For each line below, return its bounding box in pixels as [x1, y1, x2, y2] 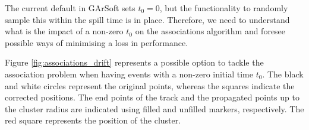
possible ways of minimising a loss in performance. [5, 36, 188, 48]
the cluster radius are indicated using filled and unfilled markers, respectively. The [5, 102, 304, 115]
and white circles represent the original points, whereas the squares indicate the [5, 79, 295, 92]
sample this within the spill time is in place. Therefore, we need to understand [5, 13, 290, 25]
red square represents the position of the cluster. [5, 114, 181, 126]
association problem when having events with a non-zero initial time [5, 67, 253, 80]
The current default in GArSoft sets [5, 2, 135, 14]
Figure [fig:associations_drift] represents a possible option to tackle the [5, 56, 264, 69]
